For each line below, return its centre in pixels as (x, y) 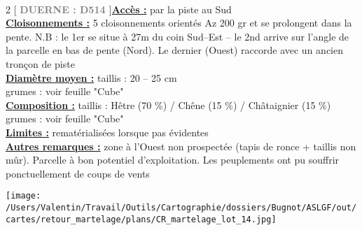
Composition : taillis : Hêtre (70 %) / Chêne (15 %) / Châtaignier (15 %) (168, 105)
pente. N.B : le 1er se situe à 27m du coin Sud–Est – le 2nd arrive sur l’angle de (177, 36)
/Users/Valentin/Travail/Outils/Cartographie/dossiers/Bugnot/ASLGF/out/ (181, 207)
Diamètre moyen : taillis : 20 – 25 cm (91, 77)
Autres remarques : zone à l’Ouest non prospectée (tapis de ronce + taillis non (181, 146)
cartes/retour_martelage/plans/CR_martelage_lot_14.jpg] (141, 219)
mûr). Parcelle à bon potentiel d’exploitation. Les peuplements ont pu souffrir (173, 160)
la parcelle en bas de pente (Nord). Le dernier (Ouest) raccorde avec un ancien (174, 50)
